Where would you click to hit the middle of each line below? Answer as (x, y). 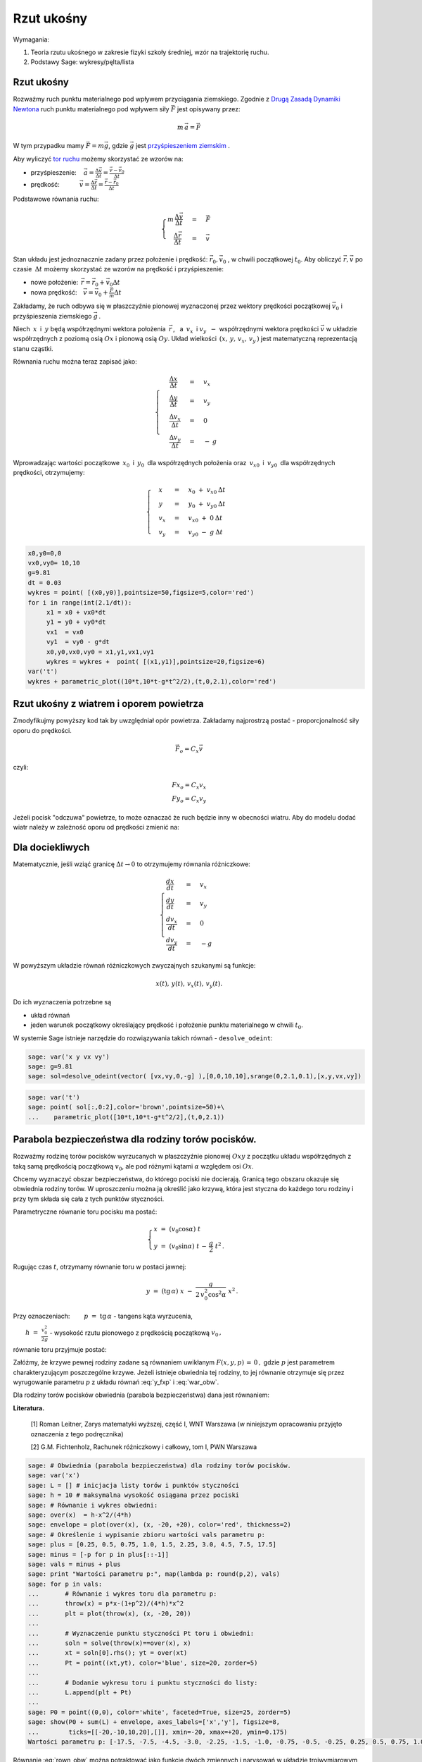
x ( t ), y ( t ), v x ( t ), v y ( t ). (189, 985)
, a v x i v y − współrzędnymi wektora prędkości (246, 330)
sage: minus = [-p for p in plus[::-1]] (98, 1554)
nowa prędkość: (54, 292)
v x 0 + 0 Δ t (205, 519)
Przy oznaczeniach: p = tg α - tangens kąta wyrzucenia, (103, 1316)
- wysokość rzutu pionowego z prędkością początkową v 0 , (135, 1333)
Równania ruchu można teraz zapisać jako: (75, 362)
